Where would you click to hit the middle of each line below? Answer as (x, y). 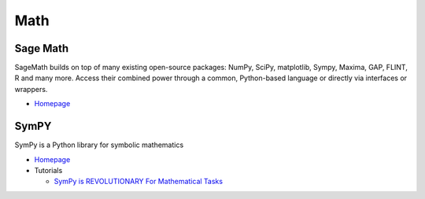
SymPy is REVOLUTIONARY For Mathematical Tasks (139, 182)
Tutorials (48, 170)
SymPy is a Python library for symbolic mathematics (99, 145)
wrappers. (31, 89)
